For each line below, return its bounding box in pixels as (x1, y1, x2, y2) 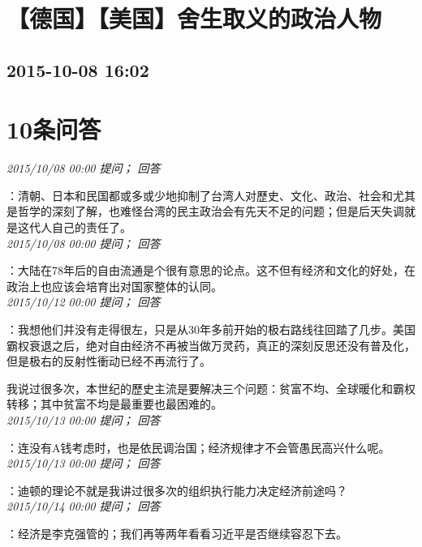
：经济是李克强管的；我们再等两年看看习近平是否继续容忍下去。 (6, 524, 347, 541)
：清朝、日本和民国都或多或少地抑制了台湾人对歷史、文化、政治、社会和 (6, 186, 393, 203)
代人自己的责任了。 (28, 219, 131, 236)
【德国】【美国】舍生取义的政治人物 (6, 2, 382, 35)
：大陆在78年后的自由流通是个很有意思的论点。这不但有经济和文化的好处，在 (6, 262, 416, 279)
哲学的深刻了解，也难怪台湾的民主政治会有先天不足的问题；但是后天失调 (17, 203, 404, 220)
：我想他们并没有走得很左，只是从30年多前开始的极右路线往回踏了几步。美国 (6, 321, 416, 338)
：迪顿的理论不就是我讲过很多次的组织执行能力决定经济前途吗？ (6, 481, 347, 498)
